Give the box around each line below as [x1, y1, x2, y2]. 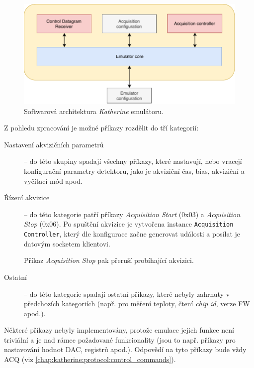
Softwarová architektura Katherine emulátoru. [24, 106, 164, 116]
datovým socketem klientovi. [24, 238, 110, 248]
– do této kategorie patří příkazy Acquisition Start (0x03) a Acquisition [24, 209, 241, 219]
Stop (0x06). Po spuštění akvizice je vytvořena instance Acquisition [24, 219, 234, 229]
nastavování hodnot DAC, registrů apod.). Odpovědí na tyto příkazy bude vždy [4, 344, 247, 355]
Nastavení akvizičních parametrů [4, 139, 104, 149]
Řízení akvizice [4, 192, 50, 203]
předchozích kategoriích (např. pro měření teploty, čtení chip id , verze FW [24, 298, 250, 309]
